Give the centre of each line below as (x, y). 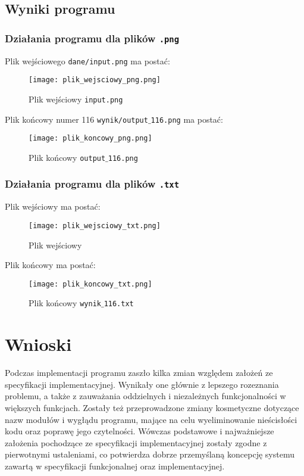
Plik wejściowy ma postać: (53, 206)
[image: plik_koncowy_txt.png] (90, 284)
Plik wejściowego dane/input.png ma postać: (87, 60)
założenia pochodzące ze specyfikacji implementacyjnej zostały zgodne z (136, 442)
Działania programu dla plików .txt (92, 184)
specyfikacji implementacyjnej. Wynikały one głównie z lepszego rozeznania (142, 384)
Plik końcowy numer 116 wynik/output (76, 119)
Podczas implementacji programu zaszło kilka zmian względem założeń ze (139, 373)
